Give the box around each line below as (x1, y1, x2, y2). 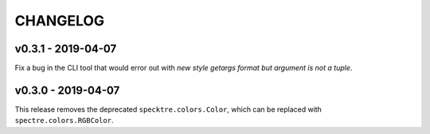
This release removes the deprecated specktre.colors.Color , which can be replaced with (14, 104, 322, 114)
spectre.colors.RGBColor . (14, 116, 114, 125)
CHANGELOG (14, 12, 105, 29)
